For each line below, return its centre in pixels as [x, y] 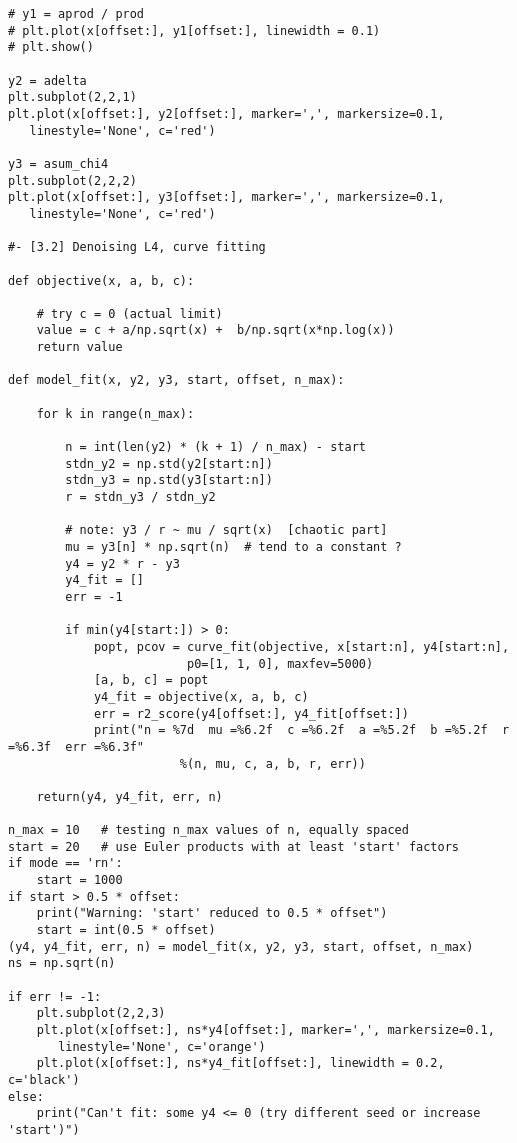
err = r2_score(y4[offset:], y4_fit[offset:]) [251, 713]
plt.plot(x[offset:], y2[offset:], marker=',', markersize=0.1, [226, 113]
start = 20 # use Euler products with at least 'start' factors [234, 846]
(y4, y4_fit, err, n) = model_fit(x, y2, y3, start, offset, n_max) [241, 946]
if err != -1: [55, 996]
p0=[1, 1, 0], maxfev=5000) [280, 663]
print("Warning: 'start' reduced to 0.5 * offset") [212, 913]
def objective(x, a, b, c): [101, 280]
